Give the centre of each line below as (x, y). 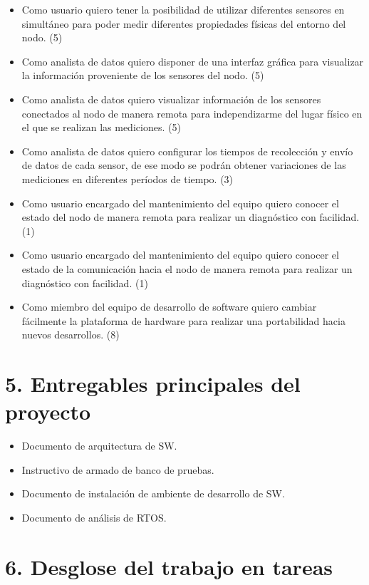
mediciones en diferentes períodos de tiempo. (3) (128, 178)
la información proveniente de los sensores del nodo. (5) (143, 75)
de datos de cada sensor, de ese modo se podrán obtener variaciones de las (184, 165)
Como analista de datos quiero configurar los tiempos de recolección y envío (187, 151)
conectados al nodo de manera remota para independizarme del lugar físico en (192, 113)
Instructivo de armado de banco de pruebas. (118, 469)
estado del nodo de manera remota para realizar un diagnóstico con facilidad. (191, 217)
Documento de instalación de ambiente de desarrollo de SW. (153, 493)
